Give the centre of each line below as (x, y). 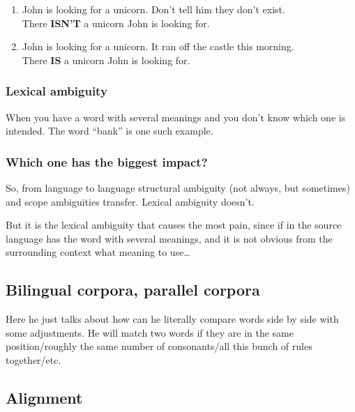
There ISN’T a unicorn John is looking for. (116, 23)
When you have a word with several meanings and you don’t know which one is (176, 117)
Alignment (44, 397)
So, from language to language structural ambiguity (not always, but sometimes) (178, 188)
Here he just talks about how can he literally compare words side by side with (172, 319)
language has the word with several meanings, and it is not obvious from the (169, 238)
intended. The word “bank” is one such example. (109, 131)
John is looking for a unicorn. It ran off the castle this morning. (158, 46)
